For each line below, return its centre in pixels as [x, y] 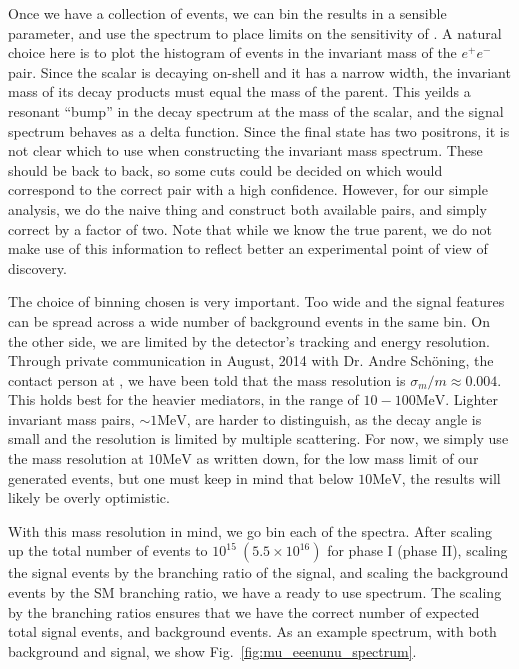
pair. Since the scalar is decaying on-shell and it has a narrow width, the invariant [259, 71]
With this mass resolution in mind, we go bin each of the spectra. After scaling [250, 530]
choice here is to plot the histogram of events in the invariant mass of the [232, 52]
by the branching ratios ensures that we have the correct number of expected [244, 611]
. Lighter [471, 399]
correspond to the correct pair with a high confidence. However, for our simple [248, 189]
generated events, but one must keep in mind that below [181, 477]
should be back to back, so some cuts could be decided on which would [225, 169]
